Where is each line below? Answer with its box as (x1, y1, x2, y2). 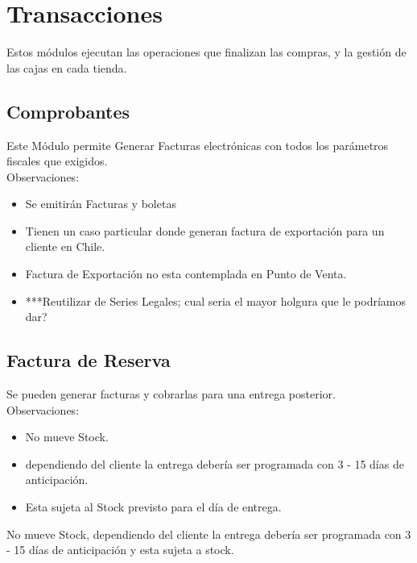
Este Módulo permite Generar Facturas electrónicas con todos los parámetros (6, 136, 389, 153)
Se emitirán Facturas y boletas (25, 195, 176, 212)
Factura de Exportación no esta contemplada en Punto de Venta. (25, 265, 347, 282)
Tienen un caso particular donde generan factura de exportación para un (25, 222, 385, 239)
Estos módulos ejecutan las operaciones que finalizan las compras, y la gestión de (6, 44, 407, 60)
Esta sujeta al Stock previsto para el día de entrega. (25, 498, 282, 515)
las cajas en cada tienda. (6, 59, 127, 76)
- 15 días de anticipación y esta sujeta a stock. (6, 541, 234, 558)
